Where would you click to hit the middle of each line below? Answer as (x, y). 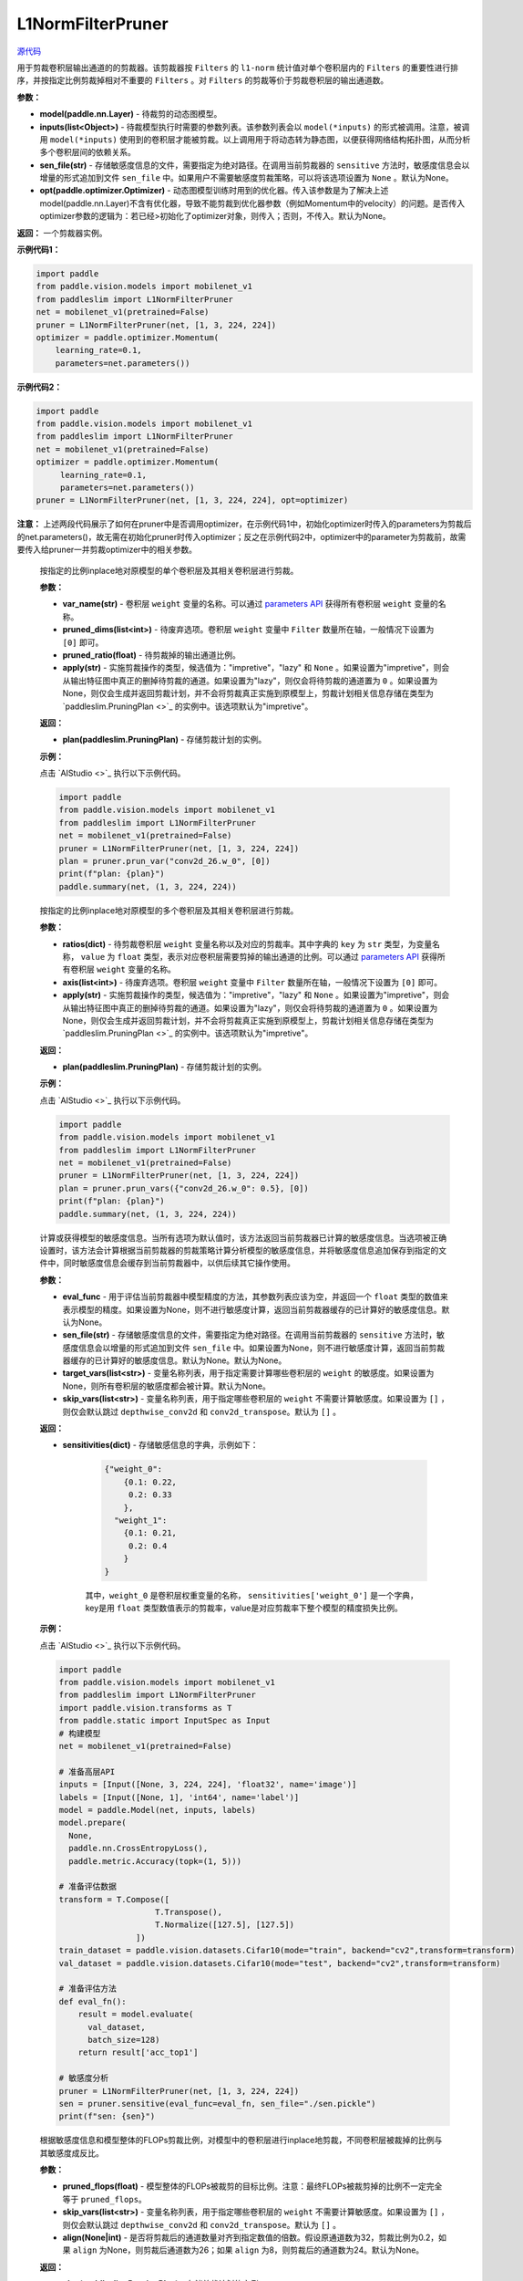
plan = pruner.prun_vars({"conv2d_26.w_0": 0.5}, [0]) (184, 1188)
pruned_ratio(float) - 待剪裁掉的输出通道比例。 (151, 655)
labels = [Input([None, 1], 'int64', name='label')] (179, 1797)
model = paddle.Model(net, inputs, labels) (158, 1810)
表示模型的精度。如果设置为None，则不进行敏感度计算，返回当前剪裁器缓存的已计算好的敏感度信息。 (252, 1309)
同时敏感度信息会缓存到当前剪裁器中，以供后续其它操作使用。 (179, 1263)
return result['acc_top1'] (138, 2052)
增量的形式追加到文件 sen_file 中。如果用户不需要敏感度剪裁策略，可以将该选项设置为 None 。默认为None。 (247, 178)
